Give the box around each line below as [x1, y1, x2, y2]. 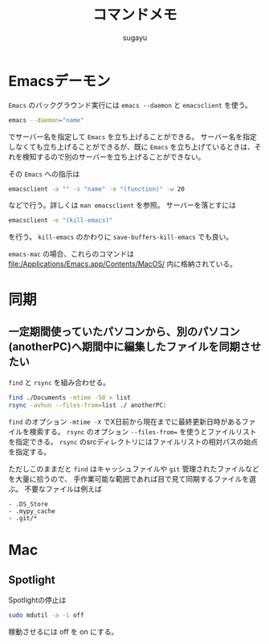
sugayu [122, 32, 148, 43]
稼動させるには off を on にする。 [8, 626, 119, 636]
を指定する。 [8, 447, 51, 457]
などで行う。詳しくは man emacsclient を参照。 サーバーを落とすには [8, 200, 237, 210]
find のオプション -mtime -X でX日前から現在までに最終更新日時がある [8, 417, 243, 427]
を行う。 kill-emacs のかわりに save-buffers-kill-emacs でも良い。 [8, 232, 234, 242]
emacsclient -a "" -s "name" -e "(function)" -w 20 [8, 185, 185, 193]
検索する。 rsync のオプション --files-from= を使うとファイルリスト [29, 427, 257, 437]
